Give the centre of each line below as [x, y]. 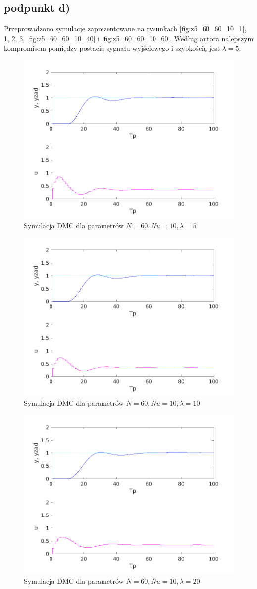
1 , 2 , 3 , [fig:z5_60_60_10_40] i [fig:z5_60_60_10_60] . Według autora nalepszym [129, 38]
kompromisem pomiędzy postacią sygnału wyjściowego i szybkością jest [112, 48]
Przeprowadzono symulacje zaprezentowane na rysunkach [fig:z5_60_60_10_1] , [125, 29]
